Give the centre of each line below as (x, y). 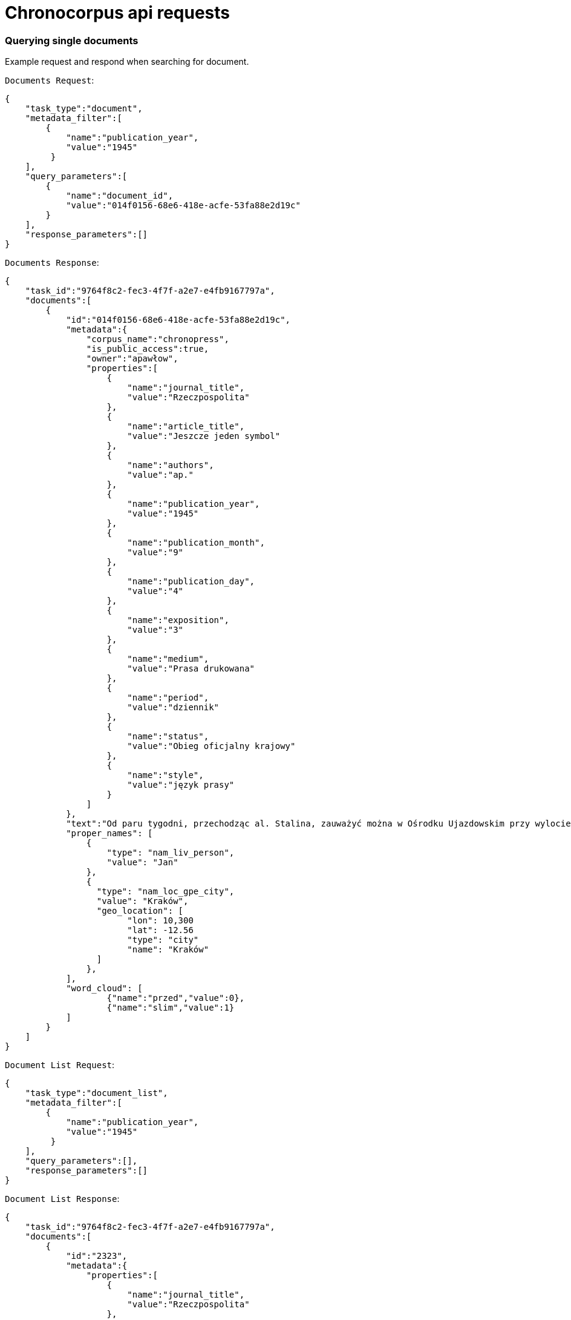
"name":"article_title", (186, 427)
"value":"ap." (160, 475)
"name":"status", (168, 737)
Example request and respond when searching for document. (127, 62)
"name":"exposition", (178, 620)
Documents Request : (50, 81)
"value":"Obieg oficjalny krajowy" (211, 746)
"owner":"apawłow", (132, 359)
